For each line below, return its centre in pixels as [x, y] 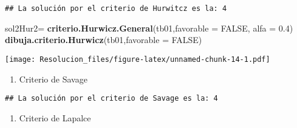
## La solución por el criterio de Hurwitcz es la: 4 [116, 8]
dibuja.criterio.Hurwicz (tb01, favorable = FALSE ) [104, 40]
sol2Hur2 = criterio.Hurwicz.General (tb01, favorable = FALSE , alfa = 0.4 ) [149, 28]
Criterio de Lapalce [55, 117]
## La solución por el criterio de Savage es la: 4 [111, 99]
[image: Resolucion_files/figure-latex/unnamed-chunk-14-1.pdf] [138, 59]
